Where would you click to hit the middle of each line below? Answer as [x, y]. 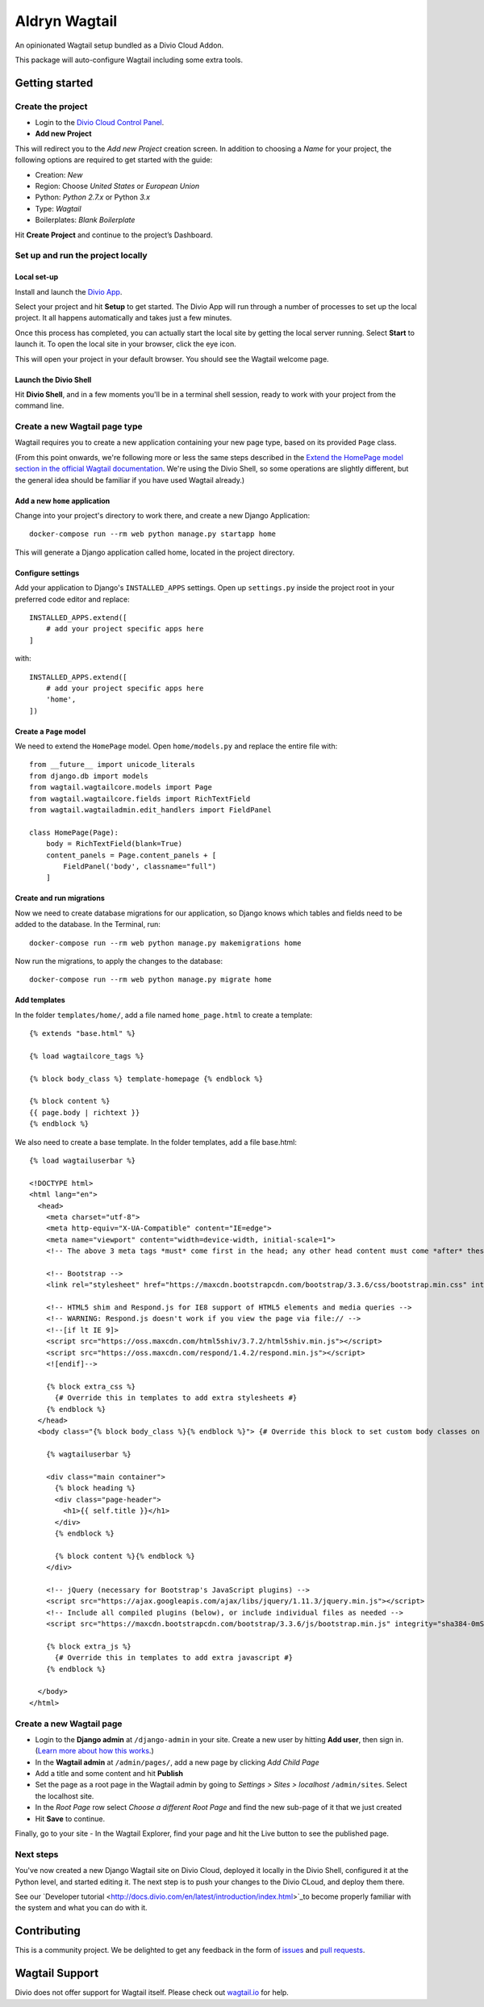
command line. [40, 406]
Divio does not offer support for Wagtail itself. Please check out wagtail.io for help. [152, 1992]
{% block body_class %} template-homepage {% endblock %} [146, 1079]
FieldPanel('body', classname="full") [140, 866]
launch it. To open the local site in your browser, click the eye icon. [126, 344]
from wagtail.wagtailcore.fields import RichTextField [140, 798]
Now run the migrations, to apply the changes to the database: [119, 961]
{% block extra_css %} [91, 1386]
